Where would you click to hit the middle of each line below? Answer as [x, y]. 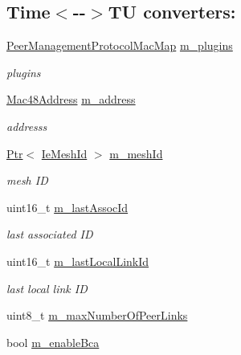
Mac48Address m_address [71, 99]
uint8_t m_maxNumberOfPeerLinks [97, 315]
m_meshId [136, 153]
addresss [27, 126]
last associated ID [50, 234]
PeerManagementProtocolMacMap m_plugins [120, 45]
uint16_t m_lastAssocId [67, 207]
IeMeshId [64, 153]
